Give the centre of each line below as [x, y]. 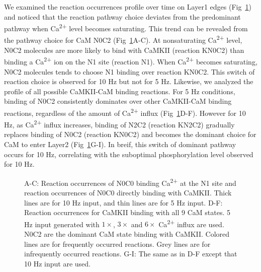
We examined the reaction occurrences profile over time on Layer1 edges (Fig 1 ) [128, 7]
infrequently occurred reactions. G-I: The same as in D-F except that [131, 254]
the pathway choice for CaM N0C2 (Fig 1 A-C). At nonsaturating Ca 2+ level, [123, 39]
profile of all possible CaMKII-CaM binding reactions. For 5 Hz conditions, [120, 91]
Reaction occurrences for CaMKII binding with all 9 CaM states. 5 [127, 212]
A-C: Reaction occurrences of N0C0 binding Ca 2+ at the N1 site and [130, 182]
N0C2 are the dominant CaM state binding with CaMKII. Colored [127, 234]
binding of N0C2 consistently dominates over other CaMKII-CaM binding [118, 101]
